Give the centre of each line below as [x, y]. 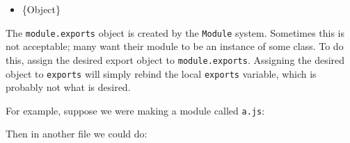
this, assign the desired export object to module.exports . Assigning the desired [175, 59]
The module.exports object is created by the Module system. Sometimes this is [175, 32]
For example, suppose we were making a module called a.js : [135, 110]
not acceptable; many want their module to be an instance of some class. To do [175, 46]
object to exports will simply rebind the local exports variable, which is [161, 73]
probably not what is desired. [68, 87]
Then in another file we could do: [77, 134]
